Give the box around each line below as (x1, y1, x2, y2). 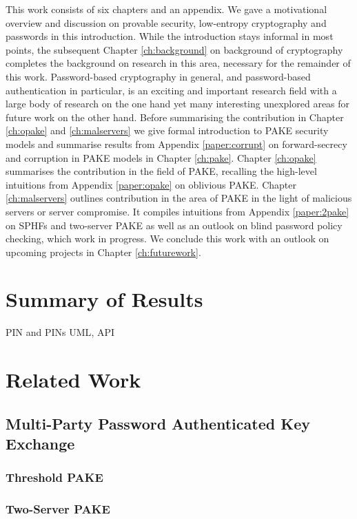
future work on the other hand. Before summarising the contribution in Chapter (6, 109, 344, 124)
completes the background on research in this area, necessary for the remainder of (6, 56, 351, 70)
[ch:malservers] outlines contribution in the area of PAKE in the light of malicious (6, 191, 352, 205)
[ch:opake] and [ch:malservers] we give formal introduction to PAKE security (6, 123, 329, 138)
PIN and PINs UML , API (6, 325, 115, 339)
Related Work (6, 366, 141, 394)
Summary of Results (6, 285, 203, 313)
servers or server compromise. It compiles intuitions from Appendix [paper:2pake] (6, 204, 349, 218)
